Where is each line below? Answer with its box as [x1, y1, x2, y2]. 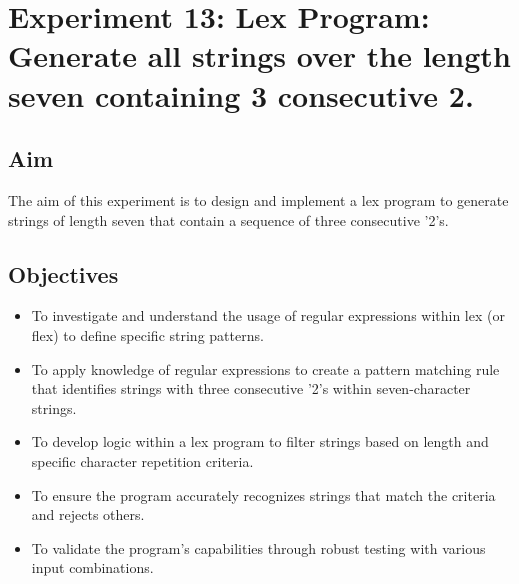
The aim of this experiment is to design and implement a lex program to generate [8, 189, 509, 210]
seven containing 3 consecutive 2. [8, 74, 474, 115]
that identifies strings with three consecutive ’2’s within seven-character [31, 378, 471, 399]
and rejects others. [31, 504, 145, 525]
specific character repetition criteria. [31, 450, 254, 471]
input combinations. [31, 557, 154, 578]
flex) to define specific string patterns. [31, 324, 264, 345]
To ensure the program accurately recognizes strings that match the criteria [31, 484, 496, 505]
